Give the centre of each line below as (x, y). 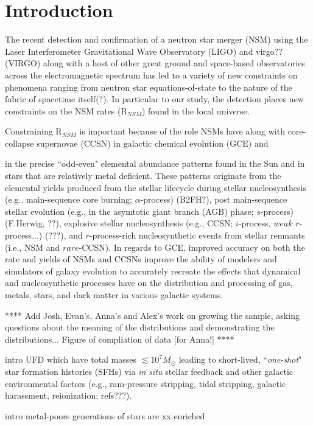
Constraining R (33, 131)
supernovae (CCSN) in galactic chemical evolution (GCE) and (153, 143)
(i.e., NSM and (33, 247)
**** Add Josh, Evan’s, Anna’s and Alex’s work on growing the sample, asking (152, 315)
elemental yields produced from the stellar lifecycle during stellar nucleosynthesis (156, 187)
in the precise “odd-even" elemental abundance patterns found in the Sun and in (155, 163)
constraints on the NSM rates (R (66, 110)
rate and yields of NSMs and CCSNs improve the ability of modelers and (141, 259)
